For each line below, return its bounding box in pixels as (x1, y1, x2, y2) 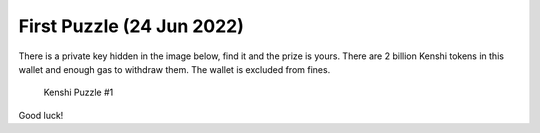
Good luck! (18, 109, 64, 121)
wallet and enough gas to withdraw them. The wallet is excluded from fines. (18, 63, 331, 75)
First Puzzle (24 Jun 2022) (18, 15, 245, 37)
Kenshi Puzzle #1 (43, 86, 114, 99)
